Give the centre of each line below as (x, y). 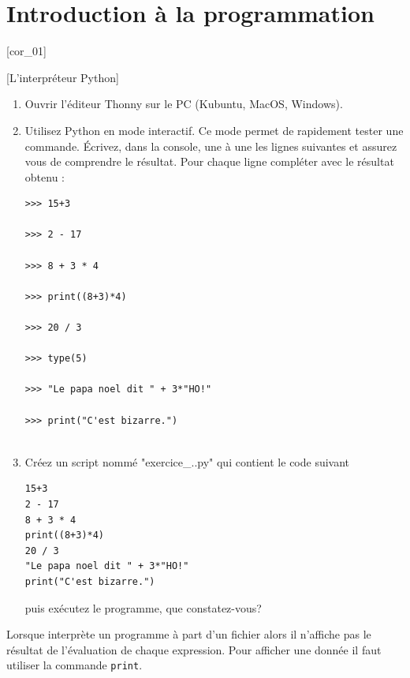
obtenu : (45, 176)
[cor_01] (26, 51)
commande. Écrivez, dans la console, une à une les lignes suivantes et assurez (211, 146)
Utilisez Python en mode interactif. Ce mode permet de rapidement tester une (214, 130)
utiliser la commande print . (75, 665)
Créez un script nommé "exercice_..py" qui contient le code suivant (187, 461)
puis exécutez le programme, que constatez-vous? (143, 607)
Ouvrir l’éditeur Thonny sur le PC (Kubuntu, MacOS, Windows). (184, 104)
